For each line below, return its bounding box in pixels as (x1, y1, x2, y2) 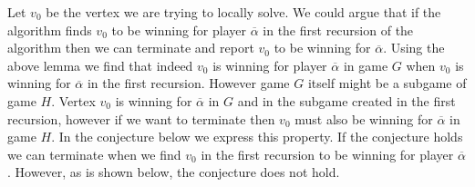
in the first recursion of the (263, 20, 414, 39)
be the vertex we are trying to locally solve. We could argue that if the (46, 3, 441, 21)
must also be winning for (294, 109, 433, 128)
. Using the (383, 38, 445, 57)
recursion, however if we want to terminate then (7, 109, 275, 128)
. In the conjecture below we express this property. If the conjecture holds (51, 127, 463, 146)
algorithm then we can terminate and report (7, 38, 254, 57)
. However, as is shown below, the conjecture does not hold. (7, 162, 340, 182)
